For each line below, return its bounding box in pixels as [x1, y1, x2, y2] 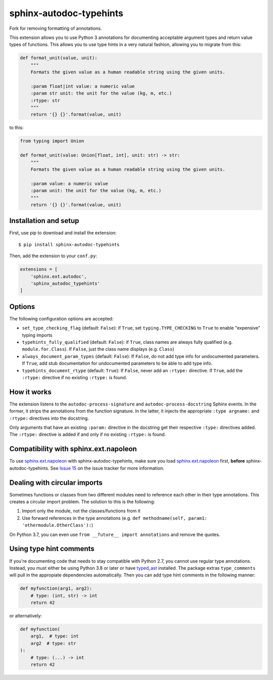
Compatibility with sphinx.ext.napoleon [9, 445, 137, 454]
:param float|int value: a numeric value [30, 83, 135, 89]
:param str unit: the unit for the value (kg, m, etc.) [30, 90, 172, 96]
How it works [9, 387, 52, 396]
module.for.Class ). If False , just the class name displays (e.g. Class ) [22, 346, 174, 352]
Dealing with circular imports [9, 478, 103, 487]
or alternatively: [9, 613, 42, 619]
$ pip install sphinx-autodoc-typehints [18, 242, 120, 247]
